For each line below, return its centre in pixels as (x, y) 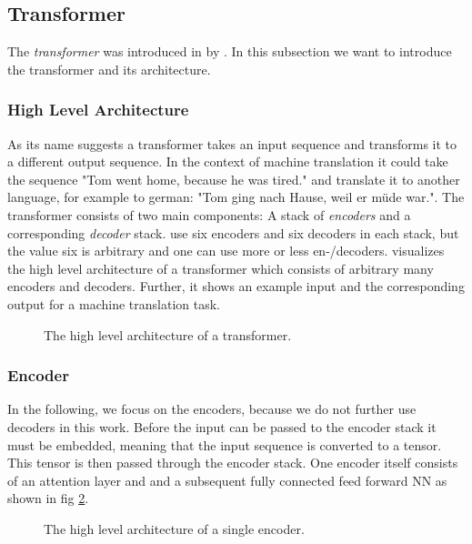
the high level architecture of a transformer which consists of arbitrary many (221, 268)
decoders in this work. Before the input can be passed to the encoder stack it (222, 426)
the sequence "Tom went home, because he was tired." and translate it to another (234, 179)
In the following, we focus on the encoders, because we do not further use (212, 409)
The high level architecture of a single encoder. (174, 528)
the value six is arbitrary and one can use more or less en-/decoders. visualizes (226, 251)
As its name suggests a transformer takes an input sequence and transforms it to (232, 143)
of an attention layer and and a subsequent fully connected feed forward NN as (227, 480)
